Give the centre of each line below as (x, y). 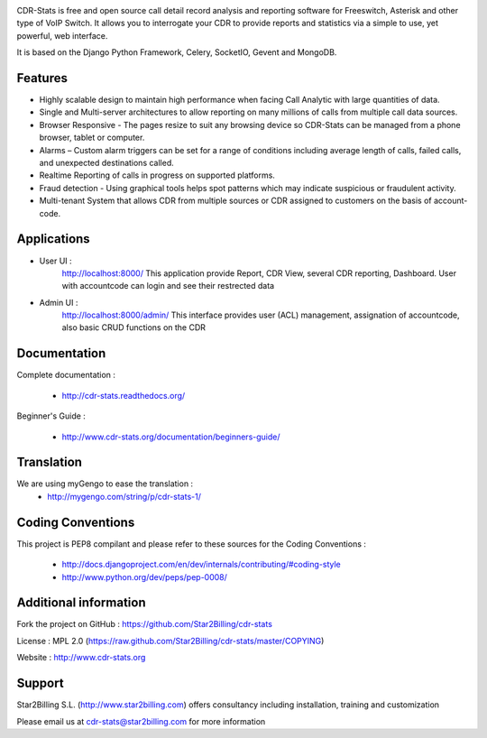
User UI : (55, 261)
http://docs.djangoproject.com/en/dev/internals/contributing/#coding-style (202, 565)
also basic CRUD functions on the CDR (134, 327)
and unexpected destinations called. (107, 163)
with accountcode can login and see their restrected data (168, 286)
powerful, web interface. (62, 35)
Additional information (81, 603)
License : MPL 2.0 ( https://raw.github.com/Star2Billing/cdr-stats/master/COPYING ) (170, 641)
